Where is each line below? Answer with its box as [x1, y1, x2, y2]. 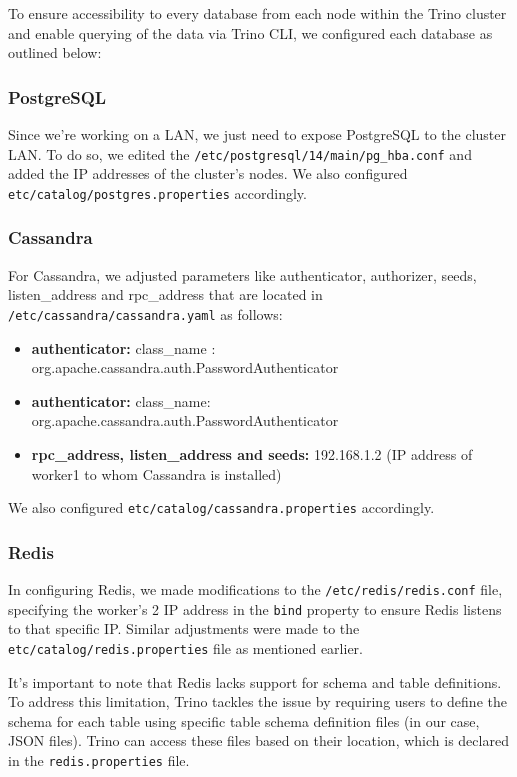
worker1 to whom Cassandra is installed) [31, 463, 282, 484]
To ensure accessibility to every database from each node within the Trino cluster [8, 3, 507, 23]
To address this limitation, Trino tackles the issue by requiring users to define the [8, 691, 507, 712]
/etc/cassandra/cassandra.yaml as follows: [8, 303, 283, 324]
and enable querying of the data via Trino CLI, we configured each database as [8, 22, 493, 43]
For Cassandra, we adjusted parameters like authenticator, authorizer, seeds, [8, 264, 477, 285]
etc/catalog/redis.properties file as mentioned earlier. [8, 637, 363, 658]
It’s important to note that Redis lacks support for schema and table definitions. [8, 671, 502, 692]
